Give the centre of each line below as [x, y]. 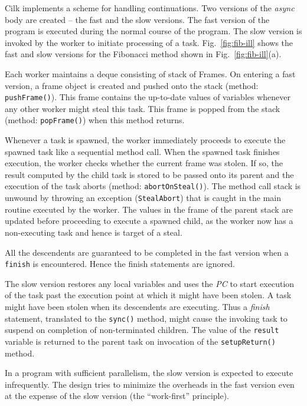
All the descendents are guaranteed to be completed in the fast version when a [147, 252]
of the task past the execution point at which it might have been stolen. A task [148, 295]
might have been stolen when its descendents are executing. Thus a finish [137, 306]
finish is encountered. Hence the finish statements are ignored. [120, 264]
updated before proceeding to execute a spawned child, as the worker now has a [149, 221]
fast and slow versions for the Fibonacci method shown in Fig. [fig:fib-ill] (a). [143, 54]
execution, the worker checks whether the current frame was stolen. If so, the [144, 163]
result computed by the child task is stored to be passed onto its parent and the [149, 174]
